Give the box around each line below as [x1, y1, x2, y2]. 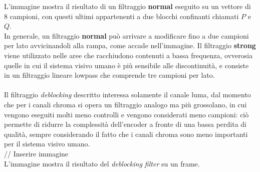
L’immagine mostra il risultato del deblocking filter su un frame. [4, 158, 200, 168]
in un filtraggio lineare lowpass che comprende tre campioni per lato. [4, 70, 215, 80]
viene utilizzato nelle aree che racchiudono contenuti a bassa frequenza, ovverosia [4, 50, 253, 60]
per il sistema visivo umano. [4, 138, 90, 149]
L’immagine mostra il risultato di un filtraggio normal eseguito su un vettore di [4, 1, 251, 11]
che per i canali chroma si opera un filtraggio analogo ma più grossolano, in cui [4, 99, 247, 109]
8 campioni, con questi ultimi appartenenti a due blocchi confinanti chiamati [4, 11, 239, 21]
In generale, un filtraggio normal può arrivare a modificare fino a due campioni [4, 30, 249, 41]
